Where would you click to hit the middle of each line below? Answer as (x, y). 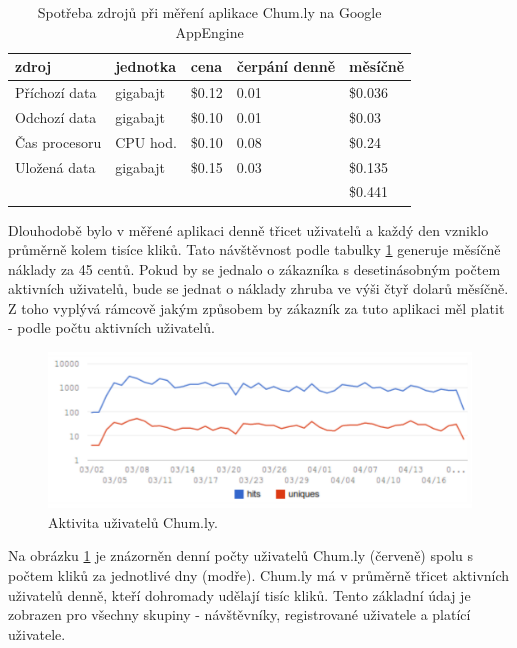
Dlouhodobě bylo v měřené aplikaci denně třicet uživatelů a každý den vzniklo (248, 229)
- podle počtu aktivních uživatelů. (111, 327)
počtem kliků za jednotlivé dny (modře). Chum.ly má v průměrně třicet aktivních (259, 574)
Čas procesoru (58, 141)
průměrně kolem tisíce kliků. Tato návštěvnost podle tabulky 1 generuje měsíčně (254, 249)
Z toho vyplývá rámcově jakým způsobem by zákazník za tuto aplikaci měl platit (256, 307)
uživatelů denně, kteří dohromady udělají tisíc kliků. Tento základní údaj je (239, 594)
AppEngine (209, 31)
